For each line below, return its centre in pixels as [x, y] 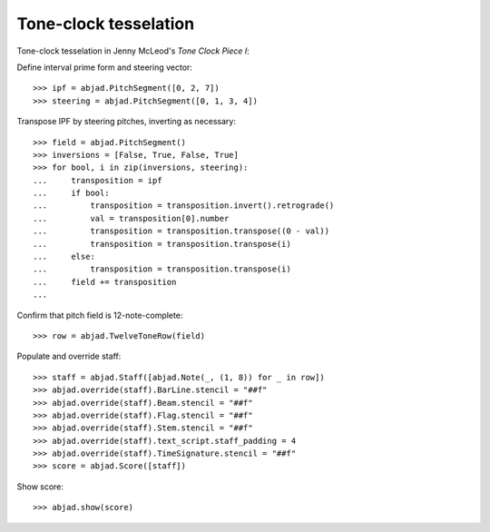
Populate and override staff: [69, 356]
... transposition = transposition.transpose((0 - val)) [181, 231]
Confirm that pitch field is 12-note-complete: [100, 315]
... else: [64, 257]
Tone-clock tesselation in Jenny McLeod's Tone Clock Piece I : [133, 51]
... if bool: [71, 193]
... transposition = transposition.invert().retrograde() [184, 206]
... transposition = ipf [98, 180]
